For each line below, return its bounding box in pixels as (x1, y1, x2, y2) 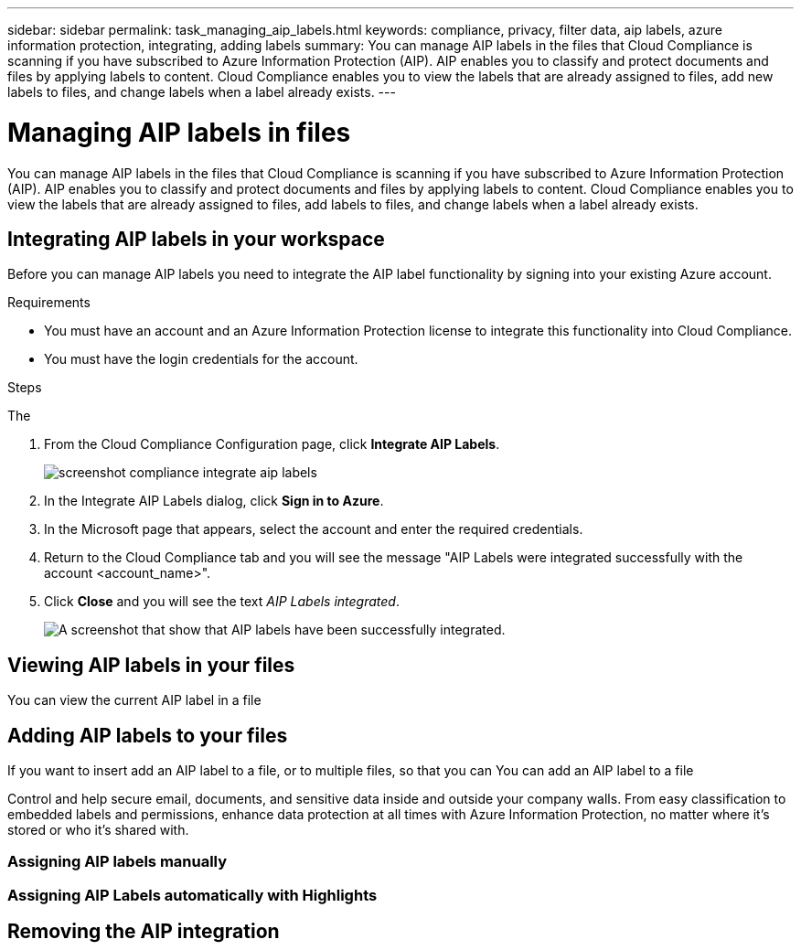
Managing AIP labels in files (7, 116, 351, 148)
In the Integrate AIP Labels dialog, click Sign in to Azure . (44, 493, 384, 509)
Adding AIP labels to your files (7, 723, 288, 747)
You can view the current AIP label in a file (7, 692, 262, 709)
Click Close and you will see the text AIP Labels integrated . (44, 593, 400, 610)
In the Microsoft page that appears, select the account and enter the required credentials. (44, 521, 583, 538)
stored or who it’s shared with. (7, 822, 189, 838)
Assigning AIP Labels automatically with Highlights (7, 885, 378, 904)
